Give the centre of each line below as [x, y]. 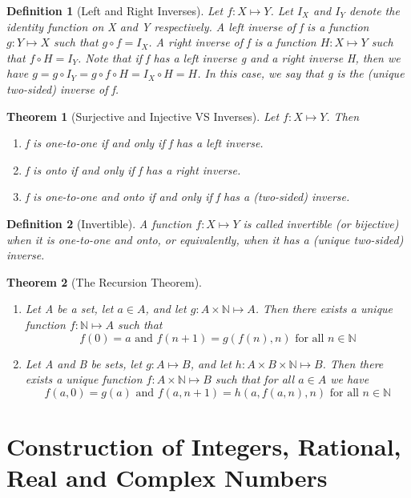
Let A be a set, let [69, 309]
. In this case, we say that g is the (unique [301, 73]
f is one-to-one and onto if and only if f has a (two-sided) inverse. [187, 197]
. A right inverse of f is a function [232, 42]
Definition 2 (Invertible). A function [99, 223]
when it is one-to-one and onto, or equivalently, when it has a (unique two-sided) [205, 239]
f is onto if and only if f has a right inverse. [133, 169]
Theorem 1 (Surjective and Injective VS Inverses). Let [143, 116]
